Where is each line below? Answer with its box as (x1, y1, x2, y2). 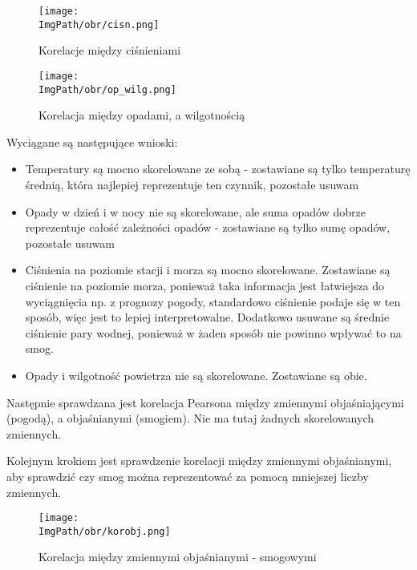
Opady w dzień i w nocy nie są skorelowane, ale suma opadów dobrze (25, 203, 366, 220)
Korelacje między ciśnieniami (38, 42, 181, 59)
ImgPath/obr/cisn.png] (38, 18, 160, 30)
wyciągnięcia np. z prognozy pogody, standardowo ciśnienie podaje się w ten (25, 293, 401, 309)
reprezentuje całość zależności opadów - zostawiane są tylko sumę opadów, (25, 219, 391, 236)
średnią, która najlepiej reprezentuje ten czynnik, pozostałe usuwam (25, 176, 359, 192)
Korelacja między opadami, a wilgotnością (38, 107, 245, 123)
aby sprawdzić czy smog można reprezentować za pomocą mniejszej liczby (6, 467, 369, 484)
